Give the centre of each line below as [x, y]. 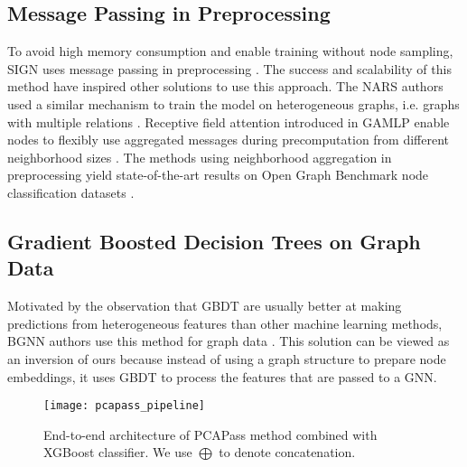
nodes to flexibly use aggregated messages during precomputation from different [229, 140]
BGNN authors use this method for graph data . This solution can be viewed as [229, 341]
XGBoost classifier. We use [118, 452]
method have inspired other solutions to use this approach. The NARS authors [225, 86]
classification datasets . [71, 192]
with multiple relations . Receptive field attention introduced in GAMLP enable [229, 121]
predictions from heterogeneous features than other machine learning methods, [225, 323]
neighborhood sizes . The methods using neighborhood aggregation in [200, 157]
